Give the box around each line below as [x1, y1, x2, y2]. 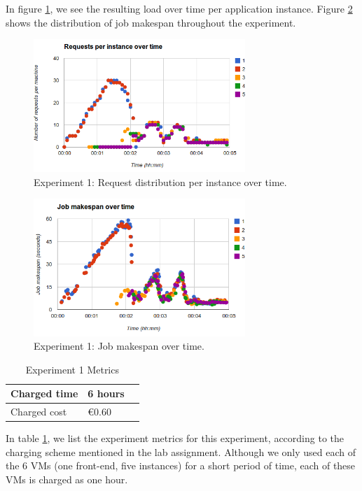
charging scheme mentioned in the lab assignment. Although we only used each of [6, 444, 356, 459]
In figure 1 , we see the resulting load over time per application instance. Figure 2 [6, 1, 353, 15]
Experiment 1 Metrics [25, 362, 119, 376]
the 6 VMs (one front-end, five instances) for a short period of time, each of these [6, 458, 356, 473]
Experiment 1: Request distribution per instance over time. [34, 174, 287, 189]
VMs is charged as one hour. [6, 472, 128, 487]
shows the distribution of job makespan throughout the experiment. [6, 15, 296, 29]
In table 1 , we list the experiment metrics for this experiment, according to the [6, 431, 344, 446]
